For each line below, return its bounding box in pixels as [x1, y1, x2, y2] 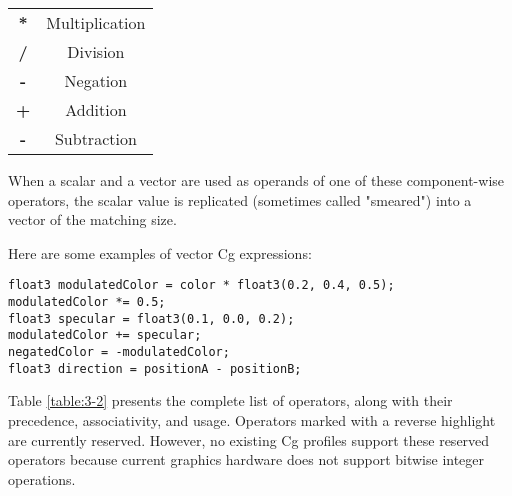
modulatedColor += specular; [8, 328, 202, 343]
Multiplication [46, 11, 146, 34]
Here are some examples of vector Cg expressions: [8, 242, 312, 263]
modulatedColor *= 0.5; [8, 295, 166, 310]
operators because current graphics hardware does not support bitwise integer [8, 449, 485, 470]
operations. [8, 468, 76, 489]
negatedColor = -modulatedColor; [8, 345, 230, 359]
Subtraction [54, 127, 137, 150]
